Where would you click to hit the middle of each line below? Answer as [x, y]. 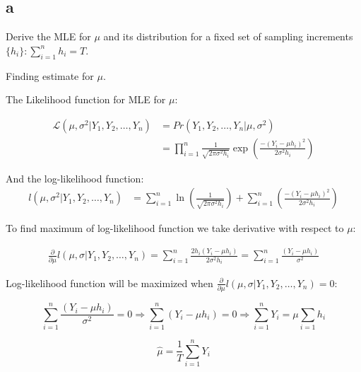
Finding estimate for [50, 75]
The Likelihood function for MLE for [86, 99]
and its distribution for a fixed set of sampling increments [228, 36]
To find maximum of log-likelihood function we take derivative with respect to [175, 228]
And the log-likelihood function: [75, 178]
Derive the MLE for [48, 36]
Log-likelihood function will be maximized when [110, 283]
